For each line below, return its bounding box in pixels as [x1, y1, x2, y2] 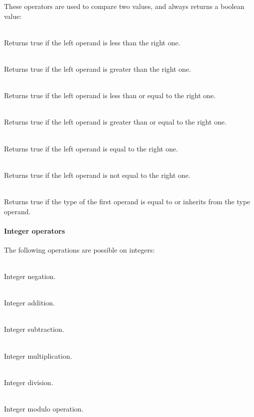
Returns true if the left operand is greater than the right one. [4, 63, 191, 74]
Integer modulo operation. [4, 404, 84, 414]
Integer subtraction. [4, 324, 64, 334]
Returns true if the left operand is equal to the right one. [4, 143, 178, 153]
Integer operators [4, 225, 65, 236]
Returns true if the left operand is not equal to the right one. [4, 169, 191, 180]
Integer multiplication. [4, 350, 72, 361]
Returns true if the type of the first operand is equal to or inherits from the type [4, 196, 251, 206]
